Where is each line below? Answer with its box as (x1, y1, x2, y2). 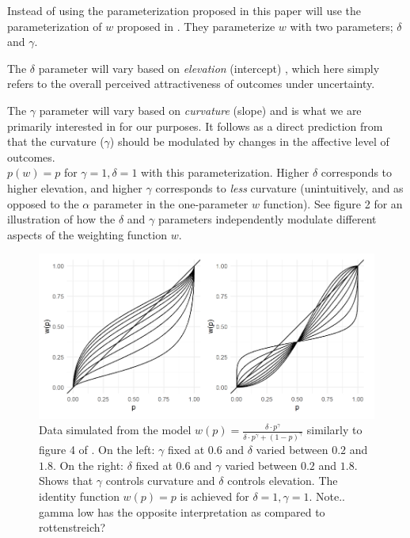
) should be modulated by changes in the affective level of (109, 133, 389, 150)
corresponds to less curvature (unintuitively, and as (155, 179, 404, 196)
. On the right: (52, 456, 124, 473)
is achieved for (180, 488, 249, 505)
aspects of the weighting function (7, 226, 167, 242)
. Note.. (309, 488, 345, 505)
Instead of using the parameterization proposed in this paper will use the (7, 2, 362, 18)
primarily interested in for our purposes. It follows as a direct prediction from (7, 117, 383, 134)
